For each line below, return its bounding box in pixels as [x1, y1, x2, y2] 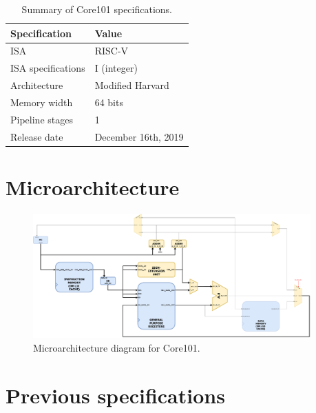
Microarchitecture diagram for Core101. [33, 341, 200, 355]
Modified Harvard [94, 78, 169, 92]
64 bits [94, 94, 123, 109]
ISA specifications [10, 61, 85, 75]
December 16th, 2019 [94, 129, 184, 143]
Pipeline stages [10, 112, 73, 126]
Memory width [10, 94, 73, 109]
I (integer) [94, 61, 138, 75]
